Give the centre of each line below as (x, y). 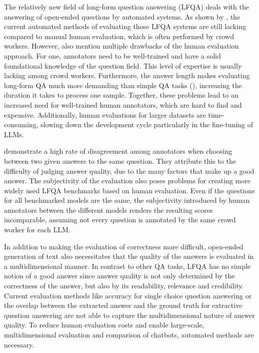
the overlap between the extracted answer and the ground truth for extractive (123, 305)
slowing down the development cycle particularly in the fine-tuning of (147, 124)
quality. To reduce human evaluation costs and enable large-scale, (104, 325)
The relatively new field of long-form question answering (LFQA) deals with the (126, 7)
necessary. (19, 344)
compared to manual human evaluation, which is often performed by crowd (119, 36)
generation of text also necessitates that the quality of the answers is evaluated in (129, 256)
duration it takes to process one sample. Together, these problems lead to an (121, 95)
